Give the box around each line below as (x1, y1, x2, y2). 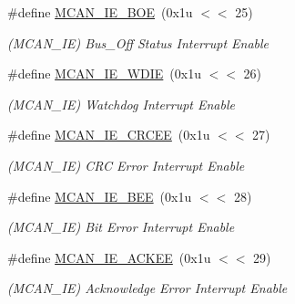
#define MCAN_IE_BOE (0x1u (7, 3, 193, 21)
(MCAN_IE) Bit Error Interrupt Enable (7, 217, 235, 236)
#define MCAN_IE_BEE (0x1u (7, 186, 192, 205)
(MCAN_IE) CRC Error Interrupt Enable (7, 155, 245, 174)
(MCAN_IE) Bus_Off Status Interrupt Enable (7, 33, 270, 52)
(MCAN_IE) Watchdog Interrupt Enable (7, 94, 235, 113)
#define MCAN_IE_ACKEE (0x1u (7, 247, 211, 267)
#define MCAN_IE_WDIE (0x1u (7, 64, 201, 83)
